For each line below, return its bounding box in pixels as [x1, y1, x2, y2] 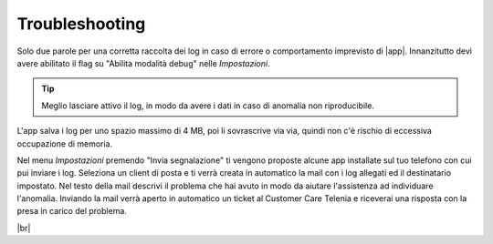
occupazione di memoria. [16, 137, 113, 149]
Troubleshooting [16, 14, 146, 34]
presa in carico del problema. [16, 206, 128, 217]
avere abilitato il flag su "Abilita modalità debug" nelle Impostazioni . [16, 57, 270, 68]
